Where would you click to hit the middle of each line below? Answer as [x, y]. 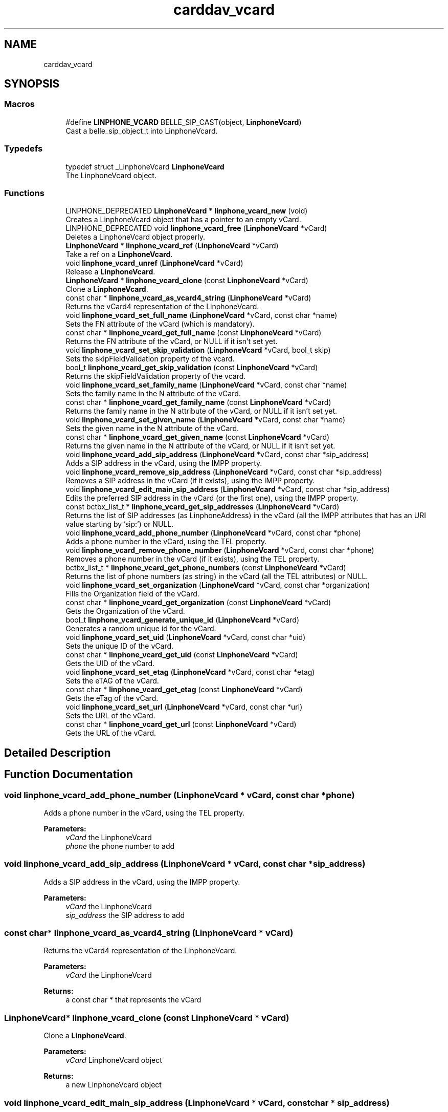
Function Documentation [69, 775]
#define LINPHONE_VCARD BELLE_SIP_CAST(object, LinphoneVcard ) [184, 122]
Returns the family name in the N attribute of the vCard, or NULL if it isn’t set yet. [201, 411]
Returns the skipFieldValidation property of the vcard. [156, 376]
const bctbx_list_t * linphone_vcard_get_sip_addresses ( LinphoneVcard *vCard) [203, 507]
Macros [19, 104]
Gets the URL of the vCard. [111, 733]
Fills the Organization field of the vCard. [132, 594]
